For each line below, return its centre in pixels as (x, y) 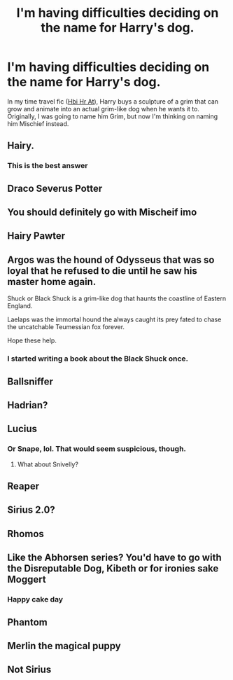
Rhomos (26, 534)
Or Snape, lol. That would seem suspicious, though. (97, 449)
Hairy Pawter (36, 236)
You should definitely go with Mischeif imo (102, 213)
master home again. (52, 282)
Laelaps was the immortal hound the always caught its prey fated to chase (114, 319)
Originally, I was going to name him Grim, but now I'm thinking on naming (113, 116)
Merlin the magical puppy (64, 646)
